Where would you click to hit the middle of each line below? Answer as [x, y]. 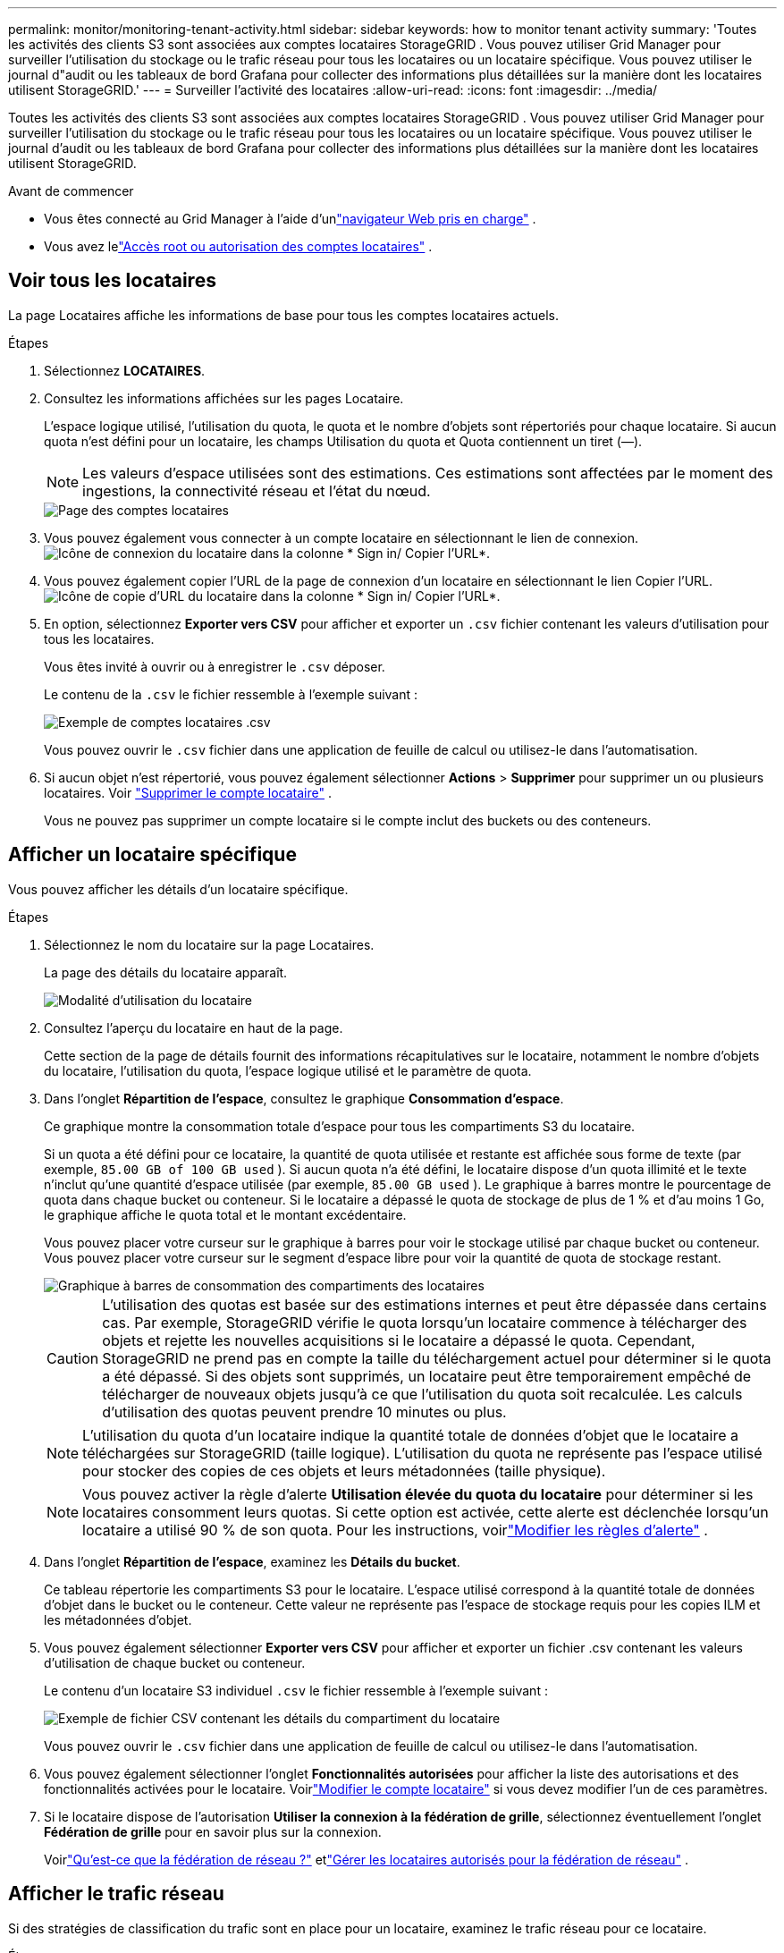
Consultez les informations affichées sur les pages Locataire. [224, 398]
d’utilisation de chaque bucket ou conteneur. [175, 1662]
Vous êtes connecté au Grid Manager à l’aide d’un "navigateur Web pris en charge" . [290, 219]
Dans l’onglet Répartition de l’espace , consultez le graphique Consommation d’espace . [304, 1098]
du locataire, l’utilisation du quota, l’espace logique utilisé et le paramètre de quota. [288, 1070]
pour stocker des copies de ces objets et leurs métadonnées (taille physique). [344, 1471]
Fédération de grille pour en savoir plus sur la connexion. [213, 1831]
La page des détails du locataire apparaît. [166, 972]
